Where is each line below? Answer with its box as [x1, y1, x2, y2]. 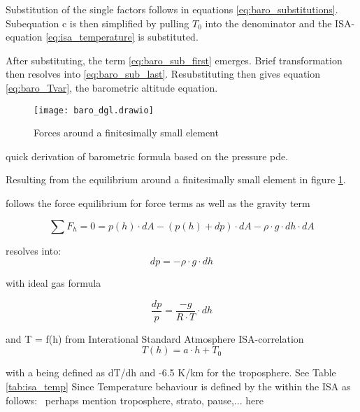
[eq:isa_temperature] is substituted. [45, 29, 199, 44]
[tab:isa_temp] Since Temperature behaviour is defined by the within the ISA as [6, 379, 351, 394]
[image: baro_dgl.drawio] [34, 105, 154, 115]
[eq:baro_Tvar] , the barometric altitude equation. [6, 80, 218, 94]
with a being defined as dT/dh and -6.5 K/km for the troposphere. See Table [6, 365, 336, 380]
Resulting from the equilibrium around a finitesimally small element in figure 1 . [6, 172, 346, 187]
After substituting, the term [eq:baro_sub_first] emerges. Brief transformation [6, 52, 343, 67]
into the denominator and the [205, 15, 332, 30]
